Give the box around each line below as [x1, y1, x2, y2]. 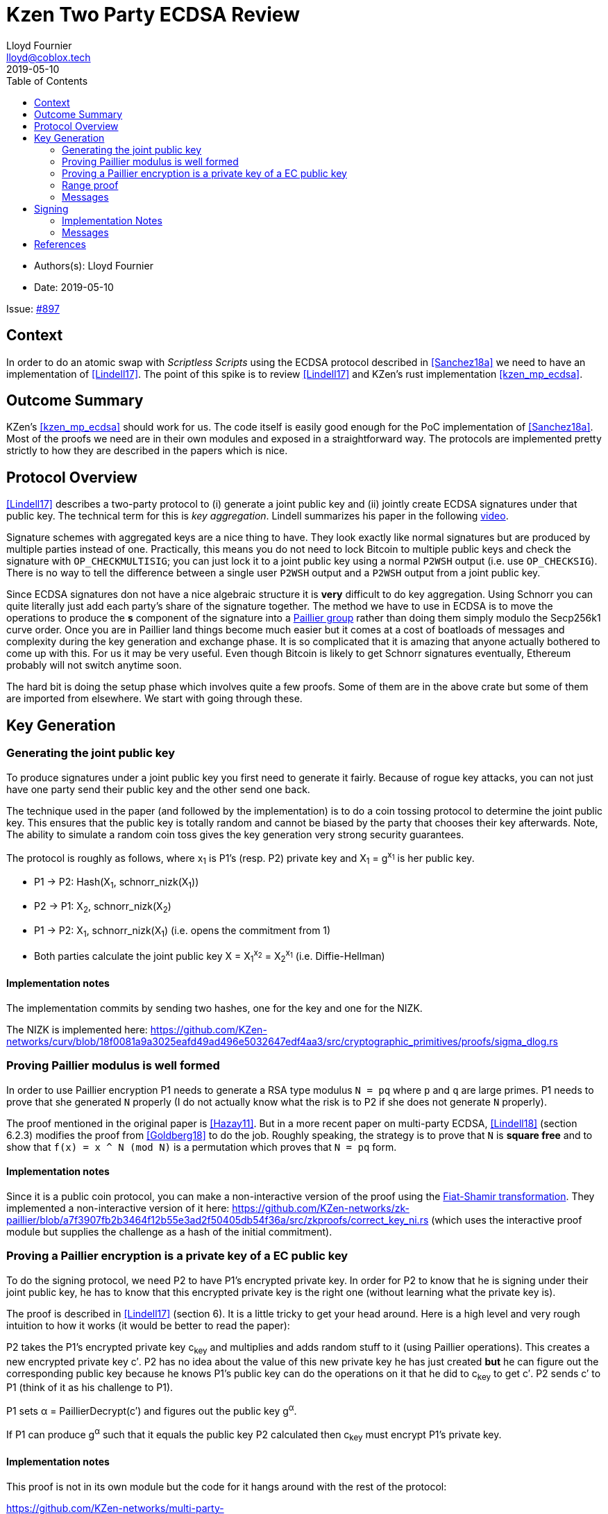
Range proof [62, 178, 119, 191]
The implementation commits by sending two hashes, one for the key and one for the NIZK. [6, 1002, 423, 1015]
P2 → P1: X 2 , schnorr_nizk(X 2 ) [34, 899, 171, 915]
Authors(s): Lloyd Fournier [34, 259, 153, 272]
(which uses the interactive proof [431, 1213, 582, 1226]
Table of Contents [6, 74, 88, 87]
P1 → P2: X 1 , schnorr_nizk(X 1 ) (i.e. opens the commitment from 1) [34, 924, 331, 939]
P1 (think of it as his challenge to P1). [6, 1381, 174, 1394]
